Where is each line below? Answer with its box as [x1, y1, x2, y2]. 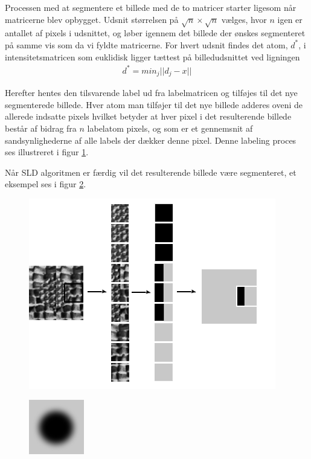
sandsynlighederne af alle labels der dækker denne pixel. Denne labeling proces [5, 133, 297, 146]
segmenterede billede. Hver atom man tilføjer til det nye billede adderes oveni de [5, 98, 303, 111]
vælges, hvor [221, 13, 267, 25]
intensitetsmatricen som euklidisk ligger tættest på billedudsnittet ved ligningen [5, 50, 300, 63]
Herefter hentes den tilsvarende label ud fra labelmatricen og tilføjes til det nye [5, 86, 298, 99]
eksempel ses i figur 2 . [5, 178, 86, 190]
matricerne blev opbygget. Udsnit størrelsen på [5, 13, 179, 25]
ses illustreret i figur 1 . [5, 146, 89, 158]
